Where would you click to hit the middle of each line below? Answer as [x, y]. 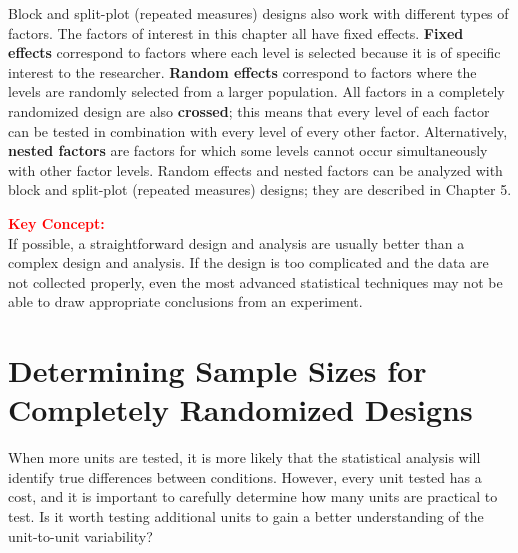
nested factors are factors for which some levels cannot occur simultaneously [248, 150]
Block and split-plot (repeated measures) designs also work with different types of [258, 13]
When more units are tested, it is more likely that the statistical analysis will [244, 457]
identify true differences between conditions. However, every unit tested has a [245, 476]
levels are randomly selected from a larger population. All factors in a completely [256, 91]
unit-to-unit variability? [80, 535]
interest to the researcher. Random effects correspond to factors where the [242, 71]
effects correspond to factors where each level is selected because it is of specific [254, 52]
